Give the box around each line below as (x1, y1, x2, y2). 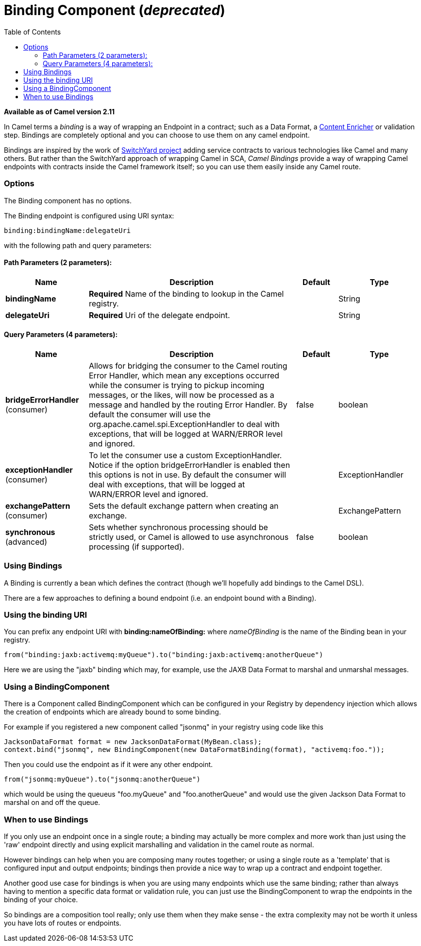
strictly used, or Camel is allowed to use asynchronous (89, 532, 289, 542)
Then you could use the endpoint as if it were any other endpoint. (4, 760, 213, 769)
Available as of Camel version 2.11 (4, 107, 115, 116)
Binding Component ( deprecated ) (4, 2, 225, 18)
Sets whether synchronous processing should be (89, 522, 268, 532)
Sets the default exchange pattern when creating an (89, 500, 279, 511)
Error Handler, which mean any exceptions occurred (89, 370, 280, 380)
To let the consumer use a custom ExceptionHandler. (89, 450, 282, 460)
